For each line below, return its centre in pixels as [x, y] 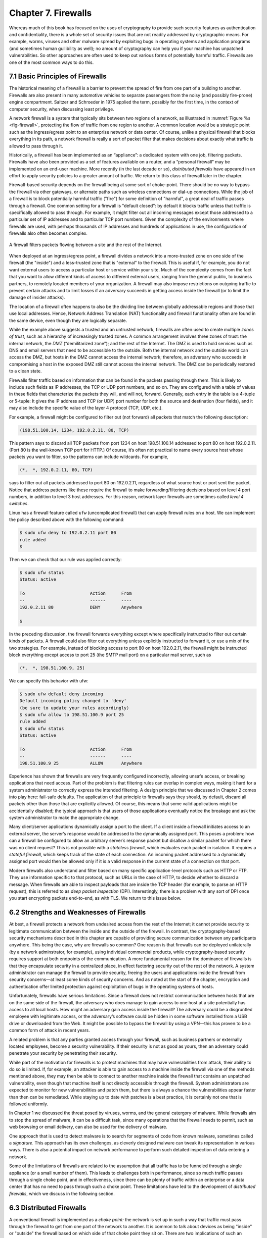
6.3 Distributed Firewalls [48, 1208]
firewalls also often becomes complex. [48, 233]
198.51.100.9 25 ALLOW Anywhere [81, 763]
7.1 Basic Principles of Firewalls [58, 77]
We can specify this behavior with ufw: [49, 680]
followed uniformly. [29, 1104]
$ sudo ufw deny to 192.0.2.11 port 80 [68, 533]
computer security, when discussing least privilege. [62, 109]
